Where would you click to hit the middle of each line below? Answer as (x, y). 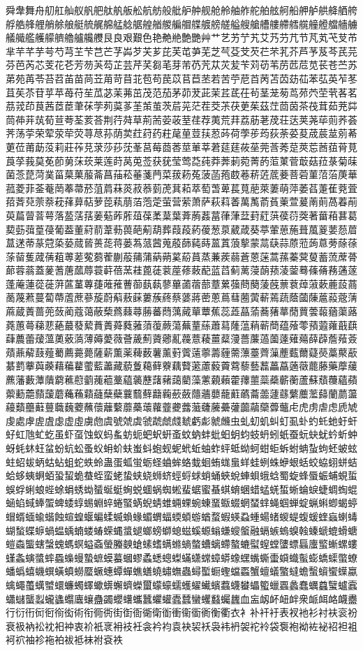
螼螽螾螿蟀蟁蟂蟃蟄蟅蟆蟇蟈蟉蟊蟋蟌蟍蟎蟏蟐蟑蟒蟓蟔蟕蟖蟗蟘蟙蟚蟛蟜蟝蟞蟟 (181, 557)
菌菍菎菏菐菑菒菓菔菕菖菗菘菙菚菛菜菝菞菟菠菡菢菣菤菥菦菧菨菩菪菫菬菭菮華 (181, 174)
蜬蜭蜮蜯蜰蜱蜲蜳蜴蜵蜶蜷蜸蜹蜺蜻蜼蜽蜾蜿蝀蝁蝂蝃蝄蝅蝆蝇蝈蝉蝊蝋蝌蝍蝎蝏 (181, 503)
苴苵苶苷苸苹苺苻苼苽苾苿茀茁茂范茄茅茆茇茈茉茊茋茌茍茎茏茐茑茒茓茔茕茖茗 (181, 92)
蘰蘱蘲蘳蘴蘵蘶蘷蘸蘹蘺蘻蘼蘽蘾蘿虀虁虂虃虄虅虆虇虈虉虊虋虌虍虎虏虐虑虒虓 (181, 407)
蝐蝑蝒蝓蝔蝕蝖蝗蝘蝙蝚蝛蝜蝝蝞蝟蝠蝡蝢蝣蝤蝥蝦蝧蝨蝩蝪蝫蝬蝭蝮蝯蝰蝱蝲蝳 (181, 516)
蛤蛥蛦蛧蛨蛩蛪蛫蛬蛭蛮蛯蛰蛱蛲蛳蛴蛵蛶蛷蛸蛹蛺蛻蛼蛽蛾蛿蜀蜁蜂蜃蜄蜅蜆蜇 (181, 475)
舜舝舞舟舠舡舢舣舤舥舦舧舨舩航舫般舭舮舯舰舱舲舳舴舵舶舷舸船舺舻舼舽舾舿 (181, 10)
